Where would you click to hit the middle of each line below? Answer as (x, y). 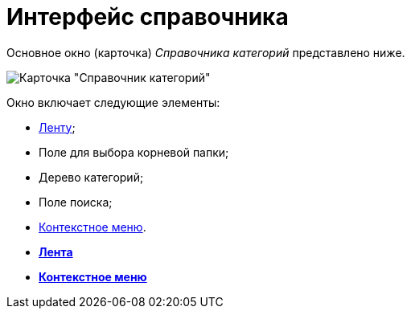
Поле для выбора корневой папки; (134, 152)
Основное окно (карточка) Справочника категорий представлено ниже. (206, 52)
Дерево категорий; (91, 177)
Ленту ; (57, 127)
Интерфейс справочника (148, 17)
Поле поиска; (76, 202)
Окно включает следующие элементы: (113, 102)
